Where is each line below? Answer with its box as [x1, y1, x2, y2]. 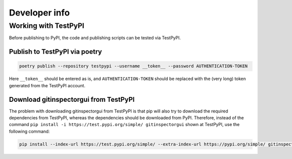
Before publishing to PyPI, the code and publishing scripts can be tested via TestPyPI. [9, 35, 181, 41]
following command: [9, 128, 50, 134]
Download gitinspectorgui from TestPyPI [9, 95, 135, 104]
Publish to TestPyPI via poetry [9, 48, 102, 56]
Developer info [9, 7, 70, 18]
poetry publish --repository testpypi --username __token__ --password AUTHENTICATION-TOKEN [19, 64, 248, 69]
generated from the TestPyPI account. [9, 82, 86, 88]
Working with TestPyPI [9, 21, 85, 30]
